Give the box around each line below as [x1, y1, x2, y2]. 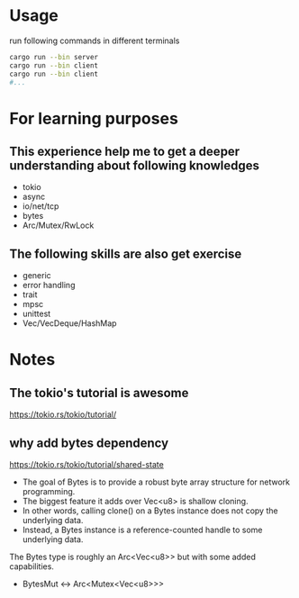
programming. [22, 486, 76, 497]
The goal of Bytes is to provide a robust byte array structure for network [22, 476, 291, 487]
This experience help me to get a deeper [9, 144, 240, 159]
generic [22, 270, 51, 281]
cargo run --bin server [9, 52, 99, 61]
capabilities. [9, 561, 54, 572]
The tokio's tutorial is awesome [9, 385, 189, 401]
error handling [22, 280, 76, 291]
